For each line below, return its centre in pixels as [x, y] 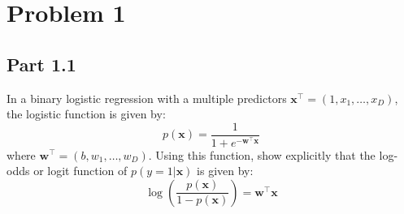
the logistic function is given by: [86, 114]
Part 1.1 [41, 64]
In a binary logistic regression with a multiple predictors [147, 98]
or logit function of [80, 171]
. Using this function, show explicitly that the [262, 154]
